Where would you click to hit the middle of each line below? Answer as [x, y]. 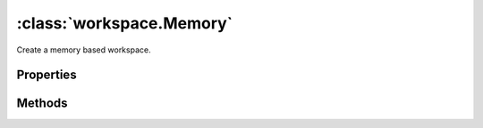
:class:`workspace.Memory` [125, 23]
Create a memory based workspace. [84, 50]
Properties [47, 75]
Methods [42, 104]
